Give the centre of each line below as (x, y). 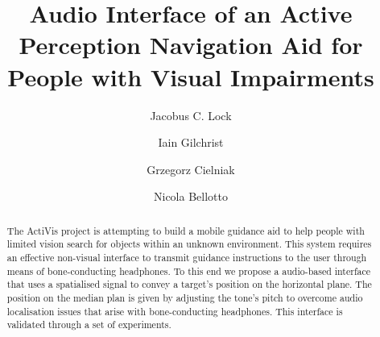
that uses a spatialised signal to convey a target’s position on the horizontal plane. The (189, 284)
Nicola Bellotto (191, 196)
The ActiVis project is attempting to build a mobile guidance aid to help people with (186, 230)
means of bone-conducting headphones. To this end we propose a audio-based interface (189, 270)
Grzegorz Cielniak (191, 169)
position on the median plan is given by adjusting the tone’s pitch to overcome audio (185, 297)
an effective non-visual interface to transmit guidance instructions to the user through (187, 257)
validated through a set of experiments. (89, 325)
